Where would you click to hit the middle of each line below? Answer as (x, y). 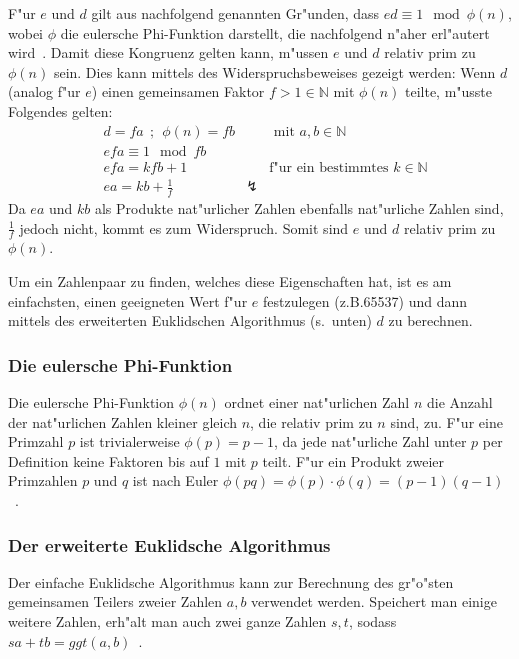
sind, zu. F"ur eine (446, 421)
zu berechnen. (430, 320)
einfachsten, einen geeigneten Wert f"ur (128, 300)
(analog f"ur (44, 91)
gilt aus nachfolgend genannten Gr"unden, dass (235, 13)
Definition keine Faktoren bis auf (108, 460)
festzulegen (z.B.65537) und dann (365, 300)
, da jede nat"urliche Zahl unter (370, 441)
